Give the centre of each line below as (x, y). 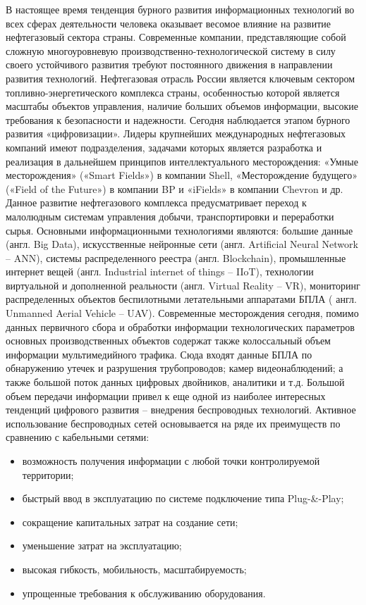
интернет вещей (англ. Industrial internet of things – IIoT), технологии (160, 272)
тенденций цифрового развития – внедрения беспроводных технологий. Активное (181, 410)
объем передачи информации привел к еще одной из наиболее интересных (166, 395)
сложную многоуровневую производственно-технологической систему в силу (171, 50)
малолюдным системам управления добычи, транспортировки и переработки (170, 216)
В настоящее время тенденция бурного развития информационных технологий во (180, 9)
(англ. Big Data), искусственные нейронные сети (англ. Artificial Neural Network (182, 244)
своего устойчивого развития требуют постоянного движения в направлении (169, 64)
